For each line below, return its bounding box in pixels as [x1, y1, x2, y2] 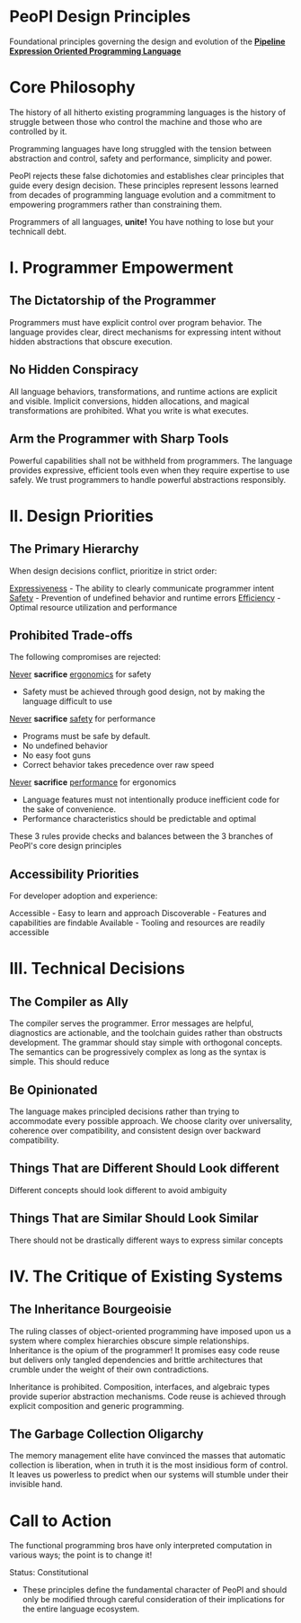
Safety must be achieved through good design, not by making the [22, 686, 265, 698]
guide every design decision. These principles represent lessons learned [9, 180, 279, 191]
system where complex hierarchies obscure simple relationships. [9, 1335, 250, 1346]
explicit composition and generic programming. [9, 1400, 184, 1411]
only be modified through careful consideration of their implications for [22, 1594, 286, 1605]
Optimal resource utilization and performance [9, 602, 178, 612]
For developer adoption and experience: [9, 890, 158, 901]
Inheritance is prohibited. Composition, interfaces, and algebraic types [9, 1381, 270, 1392]
